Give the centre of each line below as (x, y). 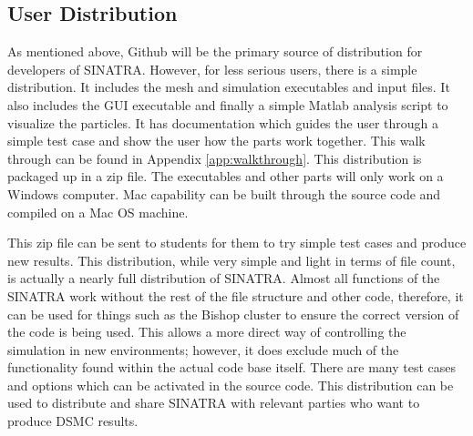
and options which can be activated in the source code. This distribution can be (231, 385)
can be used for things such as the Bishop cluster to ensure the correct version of (233, 314)
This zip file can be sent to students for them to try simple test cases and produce (237, 243)
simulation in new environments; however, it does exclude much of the (203, 349)
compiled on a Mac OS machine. (98, 212)
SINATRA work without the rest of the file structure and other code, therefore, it (236, 295)
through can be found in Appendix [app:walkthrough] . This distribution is (215, 158)
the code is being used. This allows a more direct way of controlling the (207, 332)
